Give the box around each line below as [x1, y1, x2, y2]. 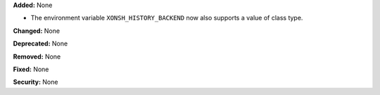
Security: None [13, 78, 58, 87]
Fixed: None [13, 65, 49, 73]
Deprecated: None [13, 39, 68, 48]
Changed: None [13, 27, 60, 35]
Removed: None [13, 52, 61, 61]
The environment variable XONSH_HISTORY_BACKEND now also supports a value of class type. [30, 14, 303, 22]
